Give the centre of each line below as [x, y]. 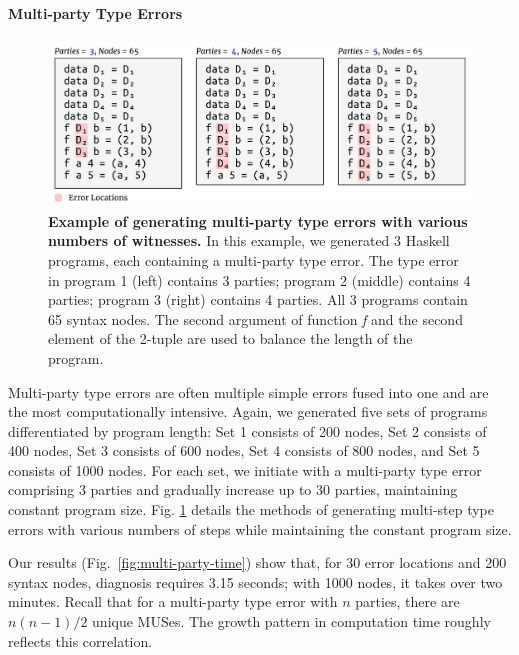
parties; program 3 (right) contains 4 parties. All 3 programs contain [258, 299]
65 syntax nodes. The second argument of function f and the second [255, 318]
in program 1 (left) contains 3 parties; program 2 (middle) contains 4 [259, 279]
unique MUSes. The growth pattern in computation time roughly [291, 621]
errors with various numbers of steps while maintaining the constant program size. [260, 528]
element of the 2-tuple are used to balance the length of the [230, 338]
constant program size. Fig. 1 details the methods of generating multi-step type [251, 509]
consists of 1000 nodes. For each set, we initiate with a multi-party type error [245, 469]
